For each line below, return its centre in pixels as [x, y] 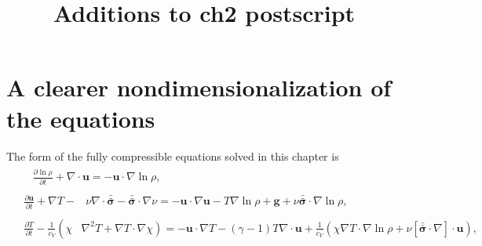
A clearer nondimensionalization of [199, 87]
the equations [81, 118]
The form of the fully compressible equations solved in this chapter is [173, 156]
